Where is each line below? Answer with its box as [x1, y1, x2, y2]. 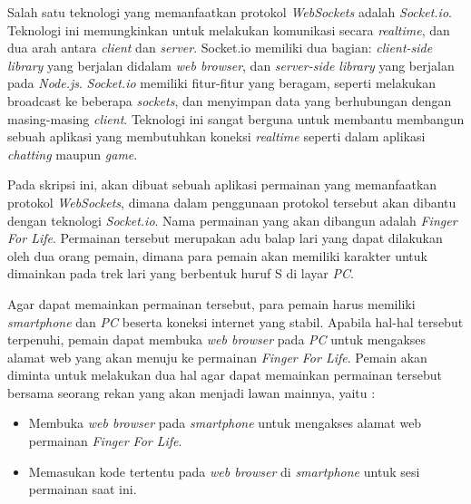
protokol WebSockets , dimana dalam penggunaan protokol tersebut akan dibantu [7, 192, 456, 211]
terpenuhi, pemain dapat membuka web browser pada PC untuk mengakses [7, 330, 427, 349]
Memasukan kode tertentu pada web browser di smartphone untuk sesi [28, 461, 420, 480]
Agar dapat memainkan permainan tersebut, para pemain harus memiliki [7, 294, 416, 313]
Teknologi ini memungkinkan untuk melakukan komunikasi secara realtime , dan [7, 20, 450, 39]
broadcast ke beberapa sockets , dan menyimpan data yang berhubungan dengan [7, 91, 452, 110]
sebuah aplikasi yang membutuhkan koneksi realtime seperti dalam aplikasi [7, 127, 426, 146]
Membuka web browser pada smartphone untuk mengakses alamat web [28, 413, 422, 432]
